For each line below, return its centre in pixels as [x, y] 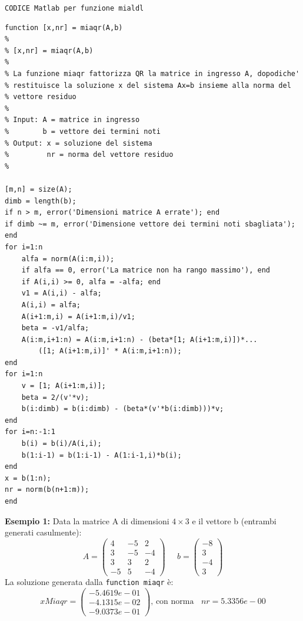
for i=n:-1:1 [30, 432]
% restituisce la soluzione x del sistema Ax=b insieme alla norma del [148, 85]
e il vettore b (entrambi [234, 520]
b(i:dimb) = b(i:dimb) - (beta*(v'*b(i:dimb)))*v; [123, 409]
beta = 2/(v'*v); [55, 397]
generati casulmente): [43, 532]
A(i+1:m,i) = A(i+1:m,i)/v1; [78, 316]
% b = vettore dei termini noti [83, 132]
